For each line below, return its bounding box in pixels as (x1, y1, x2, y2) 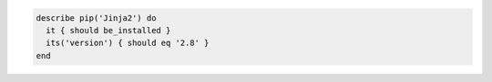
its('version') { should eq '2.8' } (46, 38, 210, 49)
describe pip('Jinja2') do (36, 13, 157, 23)
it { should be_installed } (46, 25, 171, 35)
